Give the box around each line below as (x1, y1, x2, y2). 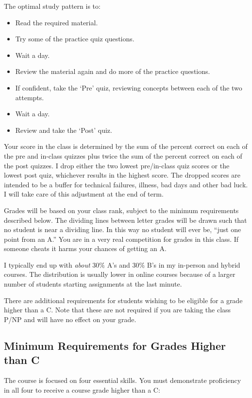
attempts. (15, 92, 44, 102)
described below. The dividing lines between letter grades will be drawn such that (4, 215, 247, 225)
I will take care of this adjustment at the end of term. (4, 189, 164, 199)
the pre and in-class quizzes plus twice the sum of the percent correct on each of (4, 150, 242, 161)
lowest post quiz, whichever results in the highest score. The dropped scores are (4, 170, 240, 180)
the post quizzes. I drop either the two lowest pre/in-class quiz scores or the (4, 160, 230, 170)
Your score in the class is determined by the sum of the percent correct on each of (4, 141, 248, 151)
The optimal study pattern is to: (4, 1, 101, 11)
